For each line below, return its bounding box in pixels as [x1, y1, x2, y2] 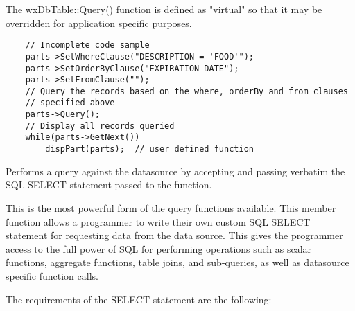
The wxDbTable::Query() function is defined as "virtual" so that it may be [6, 2, 322, 16]
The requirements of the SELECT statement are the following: [6, 292, 272, 306]
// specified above [25, 98, 115, 108]
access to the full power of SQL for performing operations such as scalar [6, 241, 312, 256]
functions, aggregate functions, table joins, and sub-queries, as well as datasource [6, 255, 349, 269]
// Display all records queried [25, 121, 175, 131]
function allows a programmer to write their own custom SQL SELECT [6, 214, 311, 229]
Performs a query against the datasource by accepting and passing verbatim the [6, 163, 345, 178]
